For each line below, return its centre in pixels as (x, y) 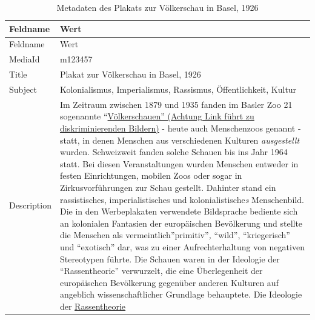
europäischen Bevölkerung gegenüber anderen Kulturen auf (169, 282)
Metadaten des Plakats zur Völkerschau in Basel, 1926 (157, 7)
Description (30, 205)
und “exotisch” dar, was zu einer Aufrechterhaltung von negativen (182, 246)
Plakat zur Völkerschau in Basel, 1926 (130, 74)
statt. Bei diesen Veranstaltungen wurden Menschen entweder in (179, 163)
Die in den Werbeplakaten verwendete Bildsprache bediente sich (179, 211)
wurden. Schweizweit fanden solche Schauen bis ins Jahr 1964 (174, 152)
